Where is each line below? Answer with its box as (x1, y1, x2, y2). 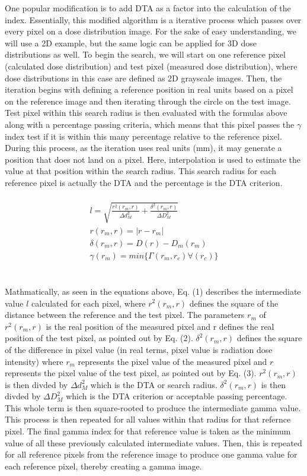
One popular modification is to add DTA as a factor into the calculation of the (5, 2, 291, 14)
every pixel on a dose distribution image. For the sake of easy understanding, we (5, 25, 296, 37)
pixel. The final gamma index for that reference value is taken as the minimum (5, 425, 291, 437)
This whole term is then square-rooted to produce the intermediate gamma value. (5, 401, 301, 414)
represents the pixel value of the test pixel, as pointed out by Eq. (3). (5, 367, 257, 379)
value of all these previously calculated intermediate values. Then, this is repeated (5, 436, 302, 449)
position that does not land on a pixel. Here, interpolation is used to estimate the (5, 153, 301, 165)
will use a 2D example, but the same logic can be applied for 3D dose (5, 36, 257, 49)
